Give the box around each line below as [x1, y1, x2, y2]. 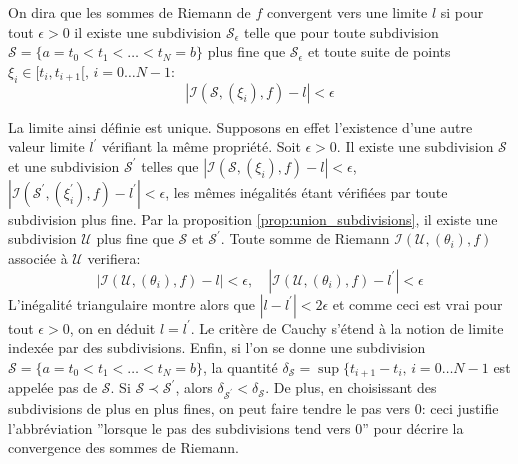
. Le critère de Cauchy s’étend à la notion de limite [190, 317, 504, 338]
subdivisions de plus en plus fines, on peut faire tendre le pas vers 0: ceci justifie [8, 397, 499, 418]
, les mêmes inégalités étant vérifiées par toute [165, 181, 448, 202]
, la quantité [203, 356, 278, 377]
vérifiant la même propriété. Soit [101, 136, 301, 157]
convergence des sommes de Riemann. [8, 437, 240, 458]
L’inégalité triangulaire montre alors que [8, 293, 256, 314]
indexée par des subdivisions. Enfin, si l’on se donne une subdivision [8, 337, 426, 358]
